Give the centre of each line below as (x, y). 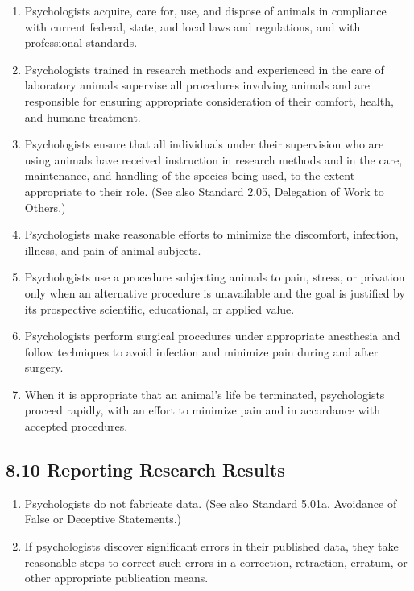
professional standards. (81, 42)
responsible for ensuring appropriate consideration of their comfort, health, (209, 100)
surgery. (44, 367)
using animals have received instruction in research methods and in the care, (213, 159)
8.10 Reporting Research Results (145, 470)
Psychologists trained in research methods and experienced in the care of (204, 69)
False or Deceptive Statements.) (103, 519)
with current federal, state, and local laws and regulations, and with (193, 26)
